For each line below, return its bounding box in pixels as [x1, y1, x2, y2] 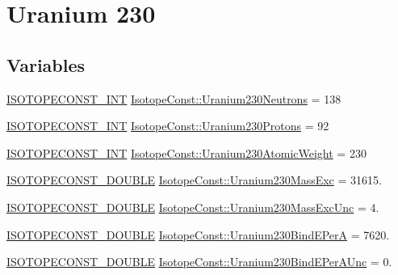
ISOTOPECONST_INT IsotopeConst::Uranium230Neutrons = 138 [6, 90, 341, 107]
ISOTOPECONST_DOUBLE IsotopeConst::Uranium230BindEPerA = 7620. [6, 226, 390, 243]
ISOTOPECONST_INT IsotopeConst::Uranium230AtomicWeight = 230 [6, 144, 367, 161]
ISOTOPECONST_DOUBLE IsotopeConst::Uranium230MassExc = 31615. [6, 171, 382, 188]
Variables [6, 52, 86, 77]
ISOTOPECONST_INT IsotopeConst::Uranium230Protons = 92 [6, 117, 329, 134]
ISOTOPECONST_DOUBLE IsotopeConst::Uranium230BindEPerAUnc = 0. [6, 253, 392, 270]
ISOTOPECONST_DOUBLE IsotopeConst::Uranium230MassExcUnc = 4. [6, 198, 379, 215]
